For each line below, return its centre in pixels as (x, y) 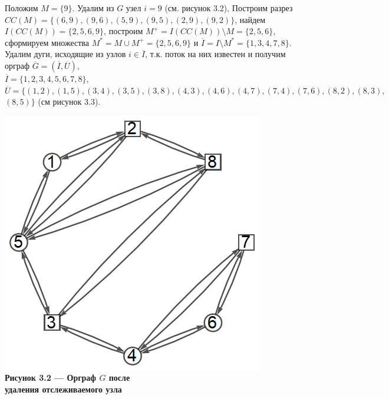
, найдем (250, 19)
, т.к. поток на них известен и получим (215, 54)
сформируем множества (47, 42)
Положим (22, 8)
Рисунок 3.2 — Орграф (51, 378)
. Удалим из (93, 8)
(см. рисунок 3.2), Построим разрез (229, 8)
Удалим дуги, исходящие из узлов (65, 54)
